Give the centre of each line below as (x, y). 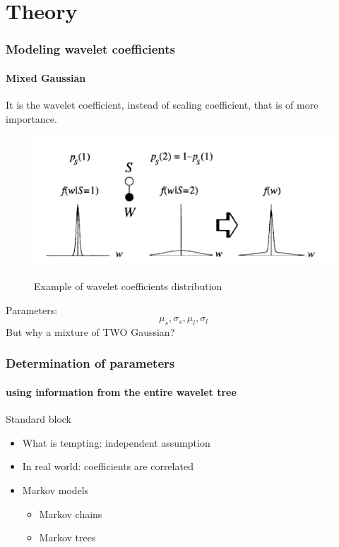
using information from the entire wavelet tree (121, 391)
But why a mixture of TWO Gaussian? (90, 331)
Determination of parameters (90, 363)
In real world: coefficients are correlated (108, 466)
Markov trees (67, 537)
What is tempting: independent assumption (116, 442)
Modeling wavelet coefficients (91, 49)
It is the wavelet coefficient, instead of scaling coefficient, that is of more (162, 105)
